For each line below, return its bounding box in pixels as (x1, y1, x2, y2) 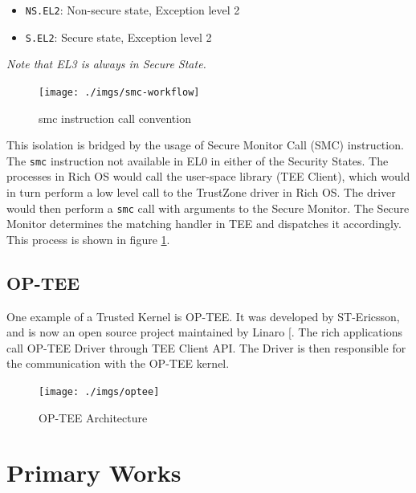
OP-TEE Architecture (39, 409, 148, 426)
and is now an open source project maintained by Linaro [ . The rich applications (6, 324, 402, 340)
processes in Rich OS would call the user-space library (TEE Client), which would (6, 168, 410, 185)
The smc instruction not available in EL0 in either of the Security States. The (6, 152, 389, 169)
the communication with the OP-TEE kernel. (6, 355, 230, 372)
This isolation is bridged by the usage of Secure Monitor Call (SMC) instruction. (6, 136, 404, 153)
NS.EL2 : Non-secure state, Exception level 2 (25, 2, 240, 18)
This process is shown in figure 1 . (6, 230, 170, 247)
